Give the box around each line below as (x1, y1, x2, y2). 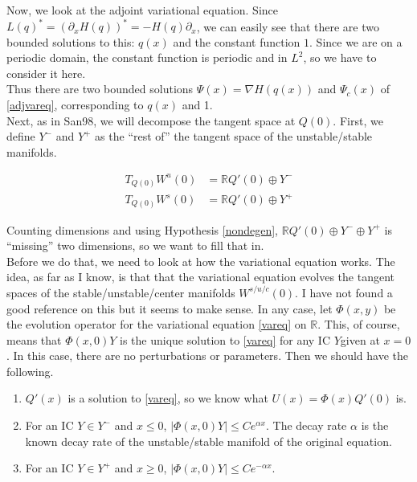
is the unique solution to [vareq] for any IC (120, 331, 331, 348)
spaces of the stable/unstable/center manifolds (6, 284, 235, 300)
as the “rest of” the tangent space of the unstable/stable (95, 128, 373, 145)
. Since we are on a (309, 33, 403, 50)
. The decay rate (265, 417, 347, 434)
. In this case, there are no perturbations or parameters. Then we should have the (6, 347, 408, 364)
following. (6, 362, 54, 379)
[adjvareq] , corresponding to (6, 96, 144, 113)
